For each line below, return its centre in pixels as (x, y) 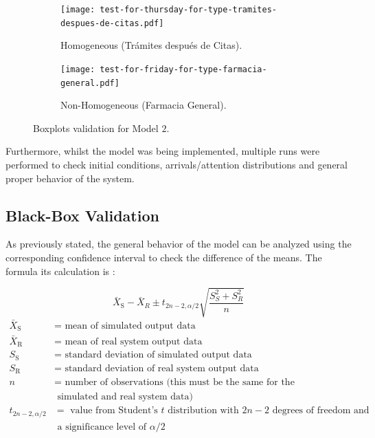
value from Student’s (114, 411)
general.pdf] (90, 83)
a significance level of (102, 427)
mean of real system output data (134, 341)
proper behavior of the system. (70, 178)
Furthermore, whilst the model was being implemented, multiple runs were (163, 151)
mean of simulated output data (130, 326)
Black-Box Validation (82, 215)
